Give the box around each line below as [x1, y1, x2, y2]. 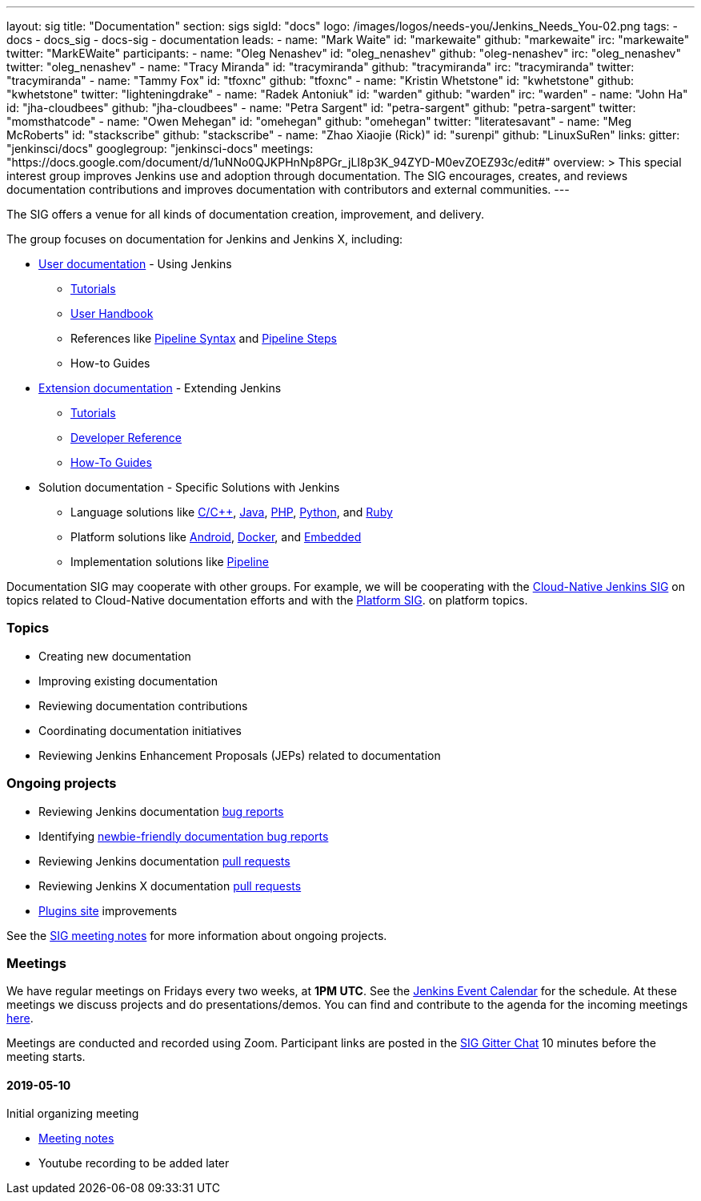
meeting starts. [6, 1050, 86, 1064]
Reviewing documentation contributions [38, 698, 248, 713]
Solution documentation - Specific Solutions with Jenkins [38, 480, 340, 494]
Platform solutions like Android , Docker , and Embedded [70, 530, 362, 544]
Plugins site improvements [38, 903, 178, 918]
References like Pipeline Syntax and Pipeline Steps [70, 331, 337, 345]
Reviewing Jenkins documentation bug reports [38, 804, 284, 818]
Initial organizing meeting [6, 1107, 139, 1121]
